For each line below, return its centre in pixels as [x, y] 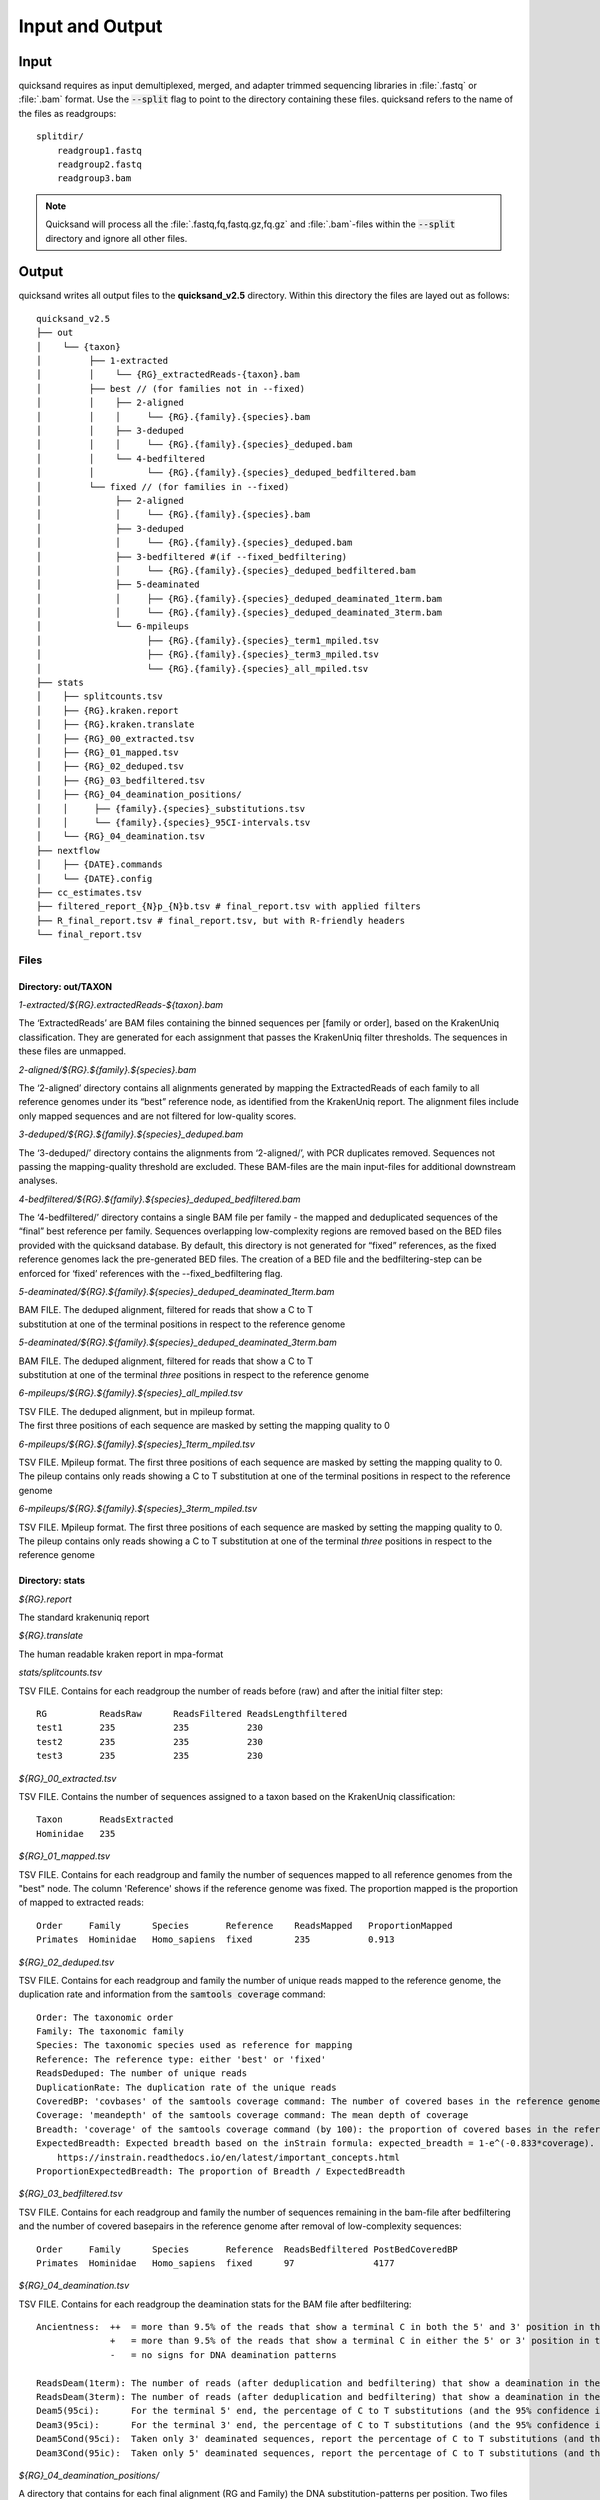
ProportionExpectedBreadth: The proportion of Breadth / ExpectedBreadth [221, 2171]
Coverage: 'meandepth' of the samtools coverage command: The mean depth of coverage [252, 2115]
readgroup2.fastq [99, 164]
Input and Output [90, 26]
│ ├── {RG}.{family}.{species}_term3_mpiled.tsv [207, 654]
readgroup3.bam [94, 178]
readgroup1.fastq [99, 150]
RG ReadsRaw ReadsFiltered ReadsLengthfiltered [192, 1714]
